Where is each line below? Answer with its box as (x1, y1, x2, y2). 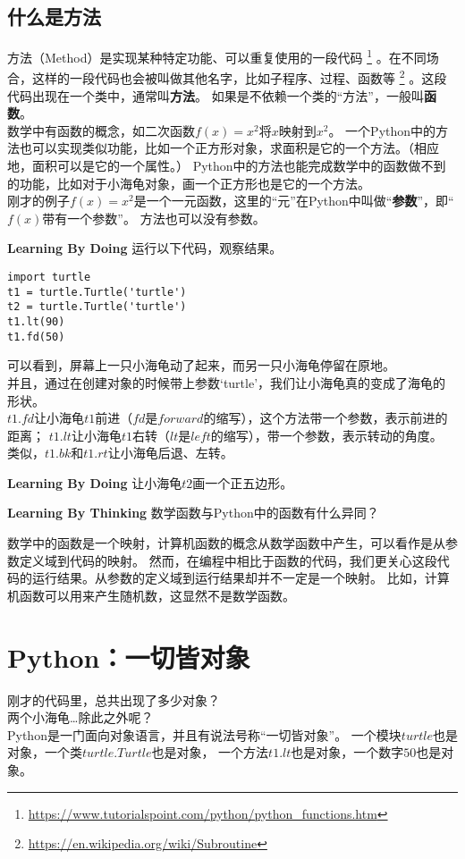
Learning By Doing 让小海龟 (7, 473, 182, 492)
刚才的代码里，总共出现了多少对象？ (7, 690, 220, 709)
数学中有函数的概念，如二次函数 (7, 121, 195, 139)
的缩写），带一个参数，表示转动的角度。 (210, 425, 443, 444)
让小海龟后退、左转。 (107, 443, 233, 462)
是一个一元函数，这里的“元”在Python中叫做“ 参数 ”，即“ (133, 191, 454, 210)
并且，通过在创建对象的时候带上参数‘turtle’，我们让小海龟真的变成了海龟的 (7, 373, 446, 392)
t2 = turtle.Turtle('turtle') (7, 300, 187, 314)
